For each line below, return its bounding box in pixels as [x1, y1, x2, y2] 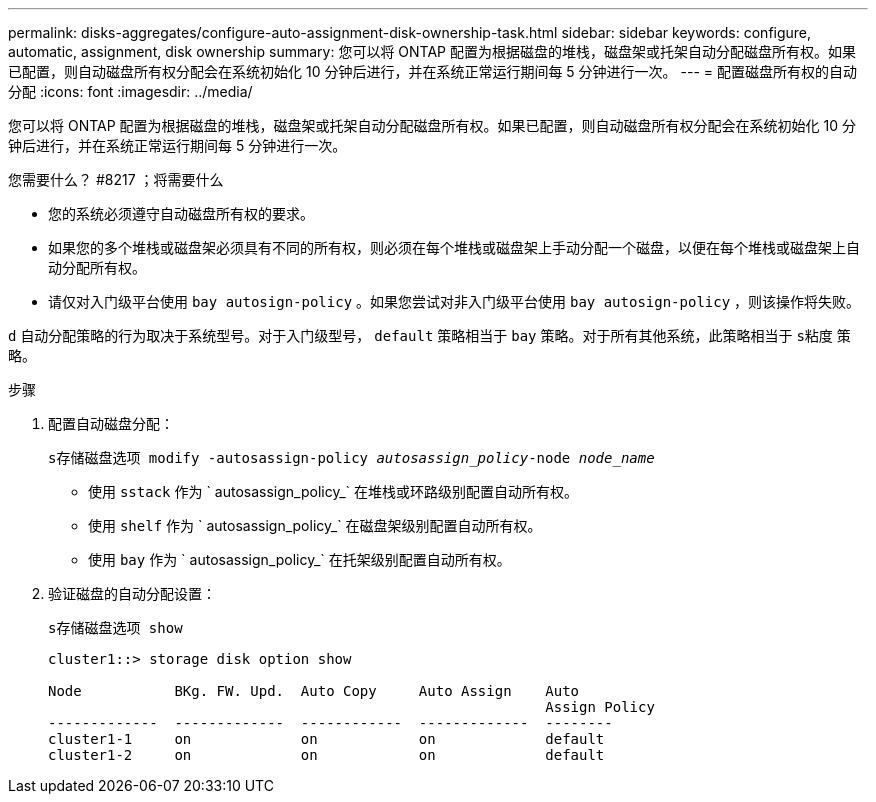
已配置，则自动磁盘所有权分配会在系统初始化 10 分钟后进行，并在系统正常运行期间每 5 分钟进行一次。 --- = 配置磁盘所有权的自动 [8, 63, 857, 80]
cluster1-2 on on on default [48, 747, 605, 763]
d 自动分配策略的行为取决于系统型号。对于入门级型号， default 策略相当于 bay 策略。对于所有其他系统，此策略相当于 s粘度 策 [8, 327, 851, 344]
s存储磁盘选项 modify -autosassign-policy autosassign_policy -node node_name [48, 450, 655, 466]
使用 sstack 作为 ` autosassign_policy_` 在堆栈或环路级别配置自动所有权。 [88, 483, 579, 500]
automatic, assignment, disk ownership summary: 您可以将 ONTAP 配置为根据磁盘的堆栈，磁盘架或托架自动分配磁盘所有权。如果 [8, 43, 856, 60]
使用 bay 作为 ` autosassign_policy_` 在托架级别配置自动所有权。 [88, 551, 511, 568]
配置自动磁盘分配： [48, 415, 174, 432]
